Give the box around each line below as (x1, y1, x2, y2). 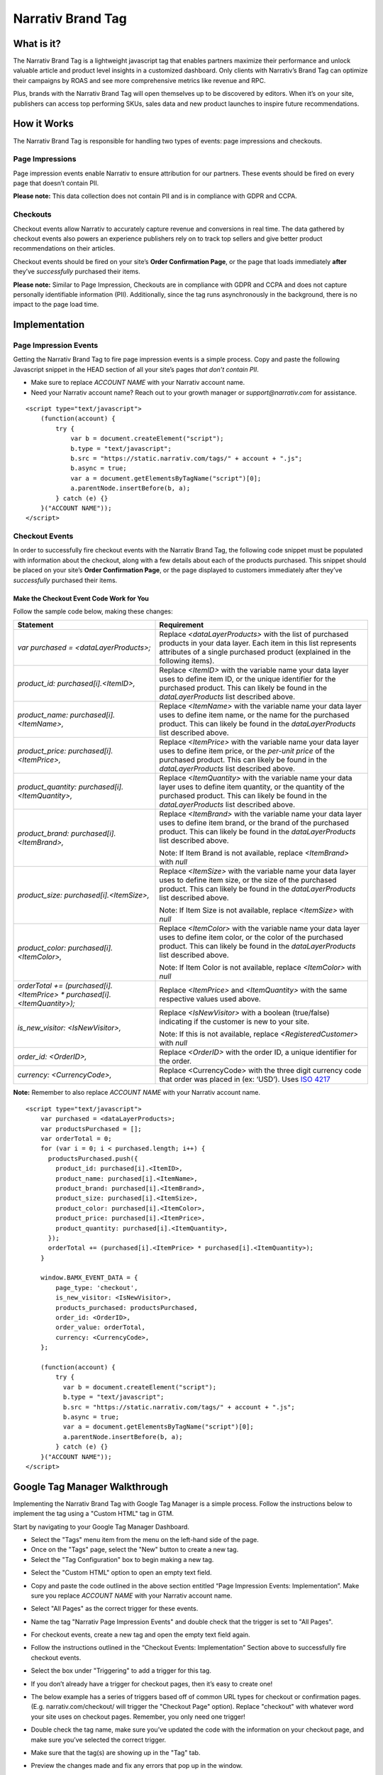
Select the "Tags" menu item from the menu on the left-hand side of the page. (30, 1535, 259, 1544)
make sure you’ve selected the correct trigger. (30, 1735, 167, 1744)
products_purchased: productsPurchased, (55, 1304, 198, 1311)
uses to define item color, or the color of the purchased (159, 932, 344, 942)
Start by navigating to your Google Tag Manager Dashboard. (13, 1522, 189, 1531)
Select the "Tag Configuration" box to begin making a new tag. (30, 1555, 214, 1563)
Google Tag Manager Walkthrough (13, 1480, 168, 1492)
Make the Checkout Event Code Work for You (13, 594, 149, 603)
